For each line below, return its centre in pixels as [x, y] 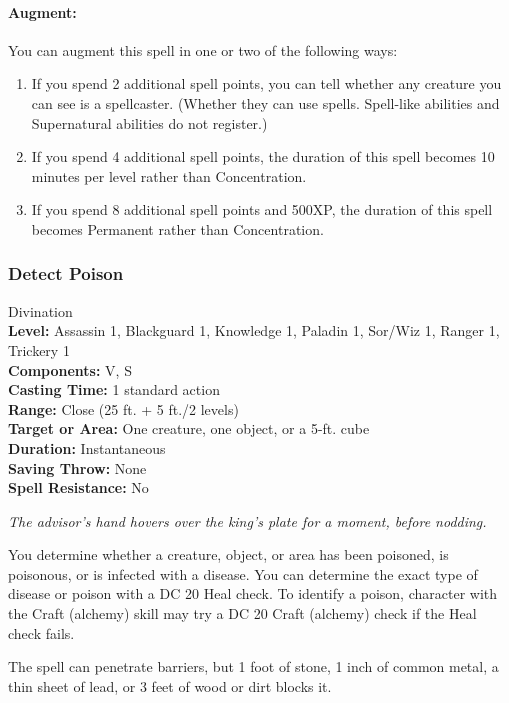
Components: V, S [70, 369]
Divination [40, 310]
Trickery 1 [39, 349]
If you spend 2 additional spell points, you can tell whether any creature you [266, 83]
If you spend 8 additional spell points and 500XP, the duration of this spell [262, 209]
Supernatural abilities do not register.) [149, 122]
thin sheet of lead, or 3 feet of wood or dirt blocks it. [170, 685]
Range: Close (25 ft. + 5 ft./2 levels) [123, 408]
